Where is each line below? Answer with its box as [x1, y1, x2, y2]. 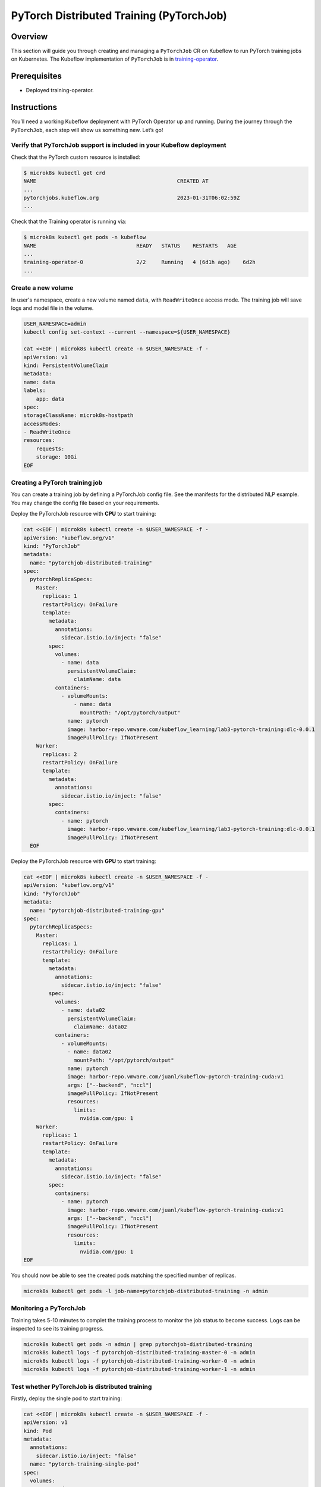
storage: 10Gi [36, 454, 77, 460]
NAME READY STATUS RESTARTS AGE [23, 242, 237, 249]
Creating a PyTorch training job [11, 478, 103, 487]
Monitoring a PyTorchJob [11, 1304, 86, 1313]
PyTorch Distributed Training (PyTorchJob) [11, 9, 227, 22]
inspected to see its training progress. [11, 1325, 104, 1332]
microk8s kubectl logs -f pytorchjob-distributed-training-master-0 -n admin [23, 1349, 256, 1356]
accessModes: [23, 420, 62, 427]
